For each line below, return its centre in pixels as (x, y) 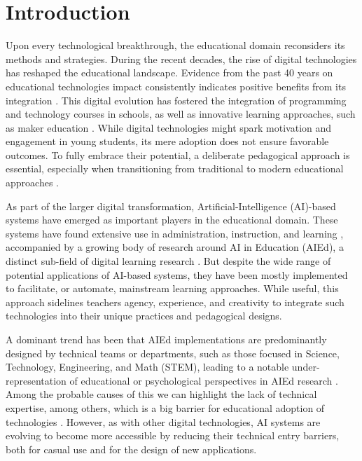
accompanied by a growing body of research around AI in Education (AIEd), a (175, 247)
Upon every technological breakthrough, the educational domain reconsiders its (175, 45)
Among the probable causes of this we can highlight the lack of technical (161, 394)
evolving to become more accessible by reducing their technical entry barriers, (173, 435)
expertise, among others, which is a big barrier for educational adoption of (165, 407)
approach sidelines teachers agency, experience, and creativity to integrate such (175, 302)
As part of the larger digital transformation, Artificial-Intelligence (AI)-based (171, 206)
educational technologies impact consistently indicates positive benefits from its (176, 86)
